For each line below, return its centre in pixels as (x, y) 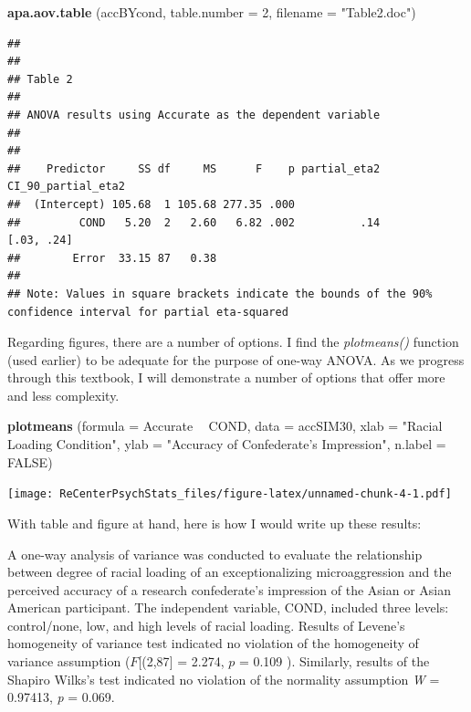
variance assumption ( (69, 661)
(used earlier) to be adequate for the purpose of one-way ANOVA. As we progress (236, 359)
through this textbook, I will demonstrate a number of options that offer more (226, 377)
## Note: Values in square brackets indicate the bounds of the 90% (220, 293)
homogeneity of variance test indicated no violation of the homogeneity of (213, 643)
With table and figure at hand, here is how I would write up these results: (215, 523)
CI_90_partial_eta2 (66, 187)
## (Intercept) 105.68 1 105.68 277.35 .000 (151, 204)
